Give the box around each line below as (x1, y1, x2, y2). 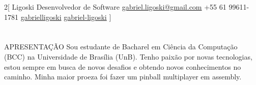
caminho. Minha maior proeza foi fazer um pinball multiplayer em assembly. (4, 71, 242, 82)
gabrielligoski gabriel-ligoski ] (20, 11, 111, 22)
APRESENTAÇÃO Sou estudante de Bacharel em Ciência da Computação (4, 41, 238, 52)
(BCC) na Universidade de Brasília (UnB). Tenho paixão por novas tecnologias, (4, 51, 252, 62)
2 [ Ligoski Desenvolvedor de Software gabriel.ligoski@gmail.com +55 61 (4, 2, 226, 12)
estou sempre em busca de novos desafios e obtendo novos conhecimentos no (4, 61, 241, 72)
